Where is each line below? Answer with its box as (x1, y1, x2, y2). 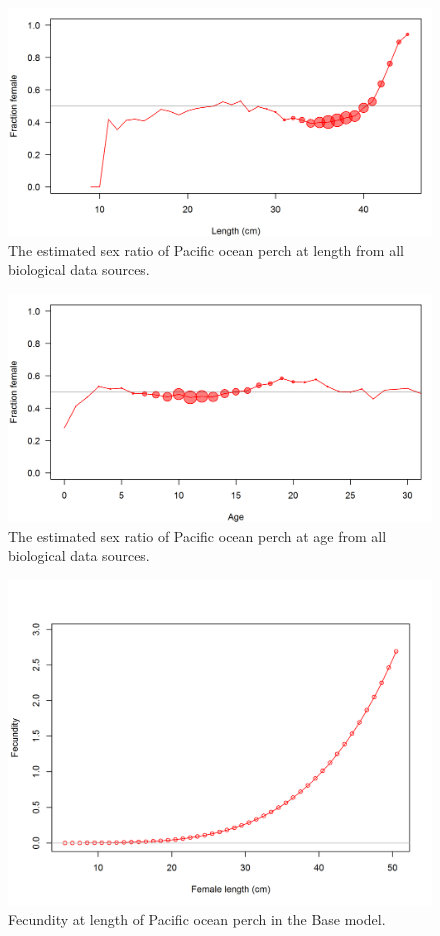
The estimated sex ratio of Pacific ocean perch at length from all (8, 239, 404, 260)
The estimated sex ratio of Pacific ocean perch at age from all (8, 525, 387, 546)
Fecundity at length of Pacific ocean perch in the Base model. (8, 909, 386, 930)
